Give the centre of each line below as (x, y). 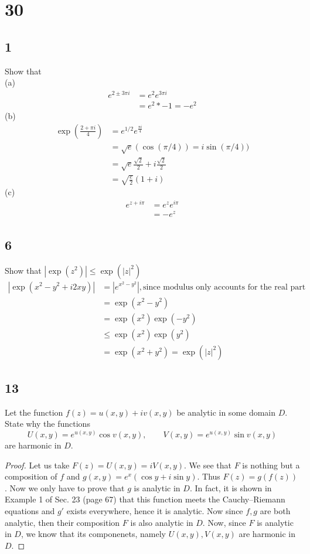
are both (275, 511)
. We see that (208, 465)
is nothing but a (271, 465)
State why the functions (47, 424)
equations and (30, 511)
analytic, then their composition (62, 522)
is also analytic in (162, 522)
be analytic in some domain (226, 412)
